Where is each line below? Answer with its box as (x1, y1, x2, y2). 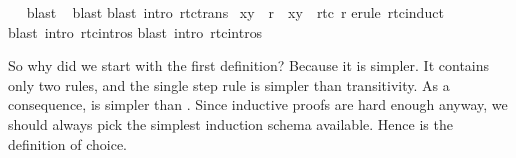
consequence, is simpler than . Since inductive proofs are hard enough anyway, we (8, 94, 508, 115)
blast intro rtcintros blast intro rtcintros (8, 21, 263, 42)
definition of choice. (8, 133, 128, 154)
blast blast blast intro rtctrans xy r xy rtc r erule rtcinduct (26, 2, 444, 22)
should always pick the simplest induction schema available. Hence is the (8, 113, 453, 134)
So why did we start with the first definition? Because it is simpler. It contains (8, 55, 490, 76)
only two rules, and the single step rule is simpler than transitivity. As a (8, 74, 450, 95)
